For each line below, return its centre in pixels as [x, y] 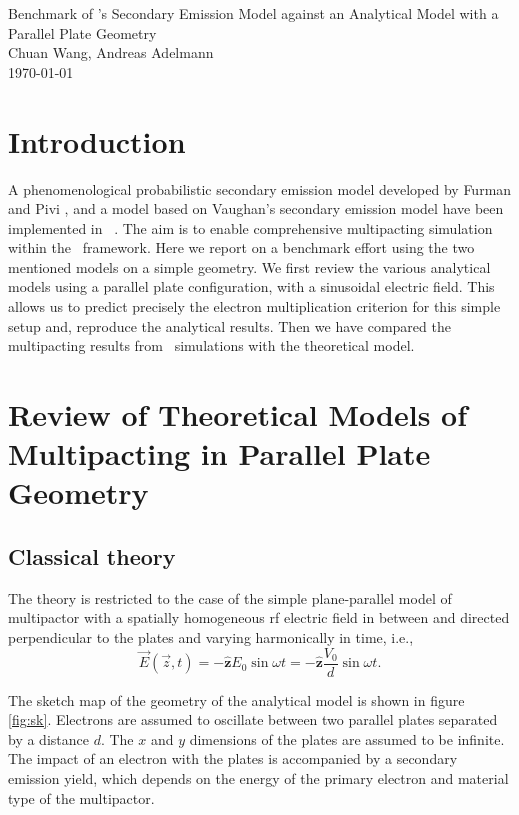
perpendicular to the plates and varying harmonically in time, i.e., [211, 636]
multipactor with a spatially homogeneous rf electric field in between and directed [259, 617]
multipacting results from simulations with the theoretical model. [211, 345]
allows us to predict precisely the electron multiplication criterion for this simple [254, 306]
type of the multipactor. [81, 797]
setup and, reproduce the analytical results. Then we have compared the [229, 325]
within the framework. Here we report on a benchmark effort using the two [241, 247]
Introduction [97, 140]
